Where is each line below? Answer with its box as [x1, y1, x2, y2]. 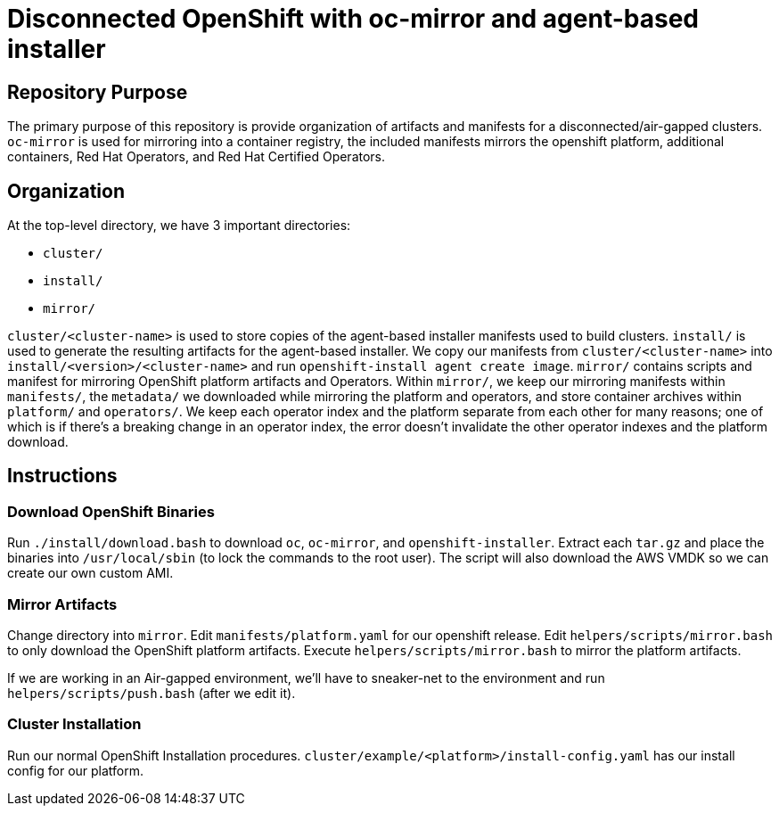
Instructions [7, 464, 118, 488]
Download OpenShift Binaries [7, 502, 215, 521]
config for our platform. [7, 762, 144, 778]
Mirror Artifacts [7, 595, 118, 613]
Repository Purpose [7, 80, 188, 103]
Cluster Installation [7, 715, 142, 734]
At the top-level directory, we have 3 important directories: [7, 218, 351, 234]
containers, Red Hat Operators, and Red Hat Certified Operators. [7, 149, 386, 165]
